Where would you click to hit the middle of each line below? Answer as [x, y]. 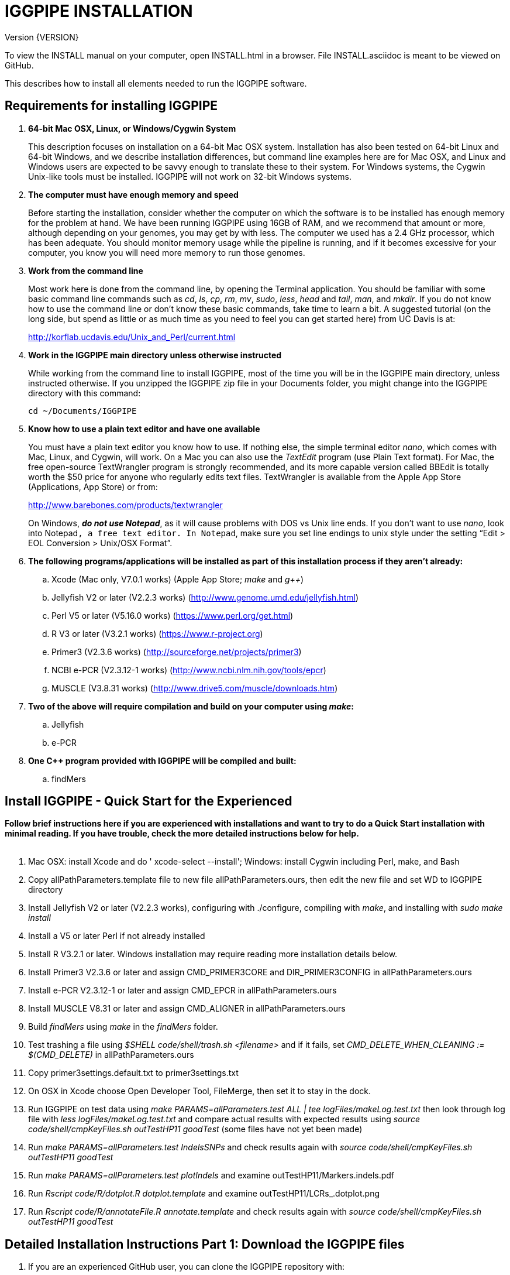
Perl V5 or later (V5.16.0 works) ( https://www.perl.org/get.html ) [173, 615]
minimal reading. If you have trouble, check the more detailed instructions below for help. [182, 834]
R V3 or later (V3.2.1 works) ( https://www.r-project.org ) [157, 633]
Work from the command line [86, 270]
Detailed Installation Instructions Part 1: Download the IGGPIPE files [205, 1244]
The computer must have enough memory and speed [133, 194]
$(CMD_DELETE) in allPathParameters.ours [111, 1055]
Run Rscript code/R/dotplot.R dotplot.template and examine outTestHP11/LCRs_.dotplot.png [204, 1194]
